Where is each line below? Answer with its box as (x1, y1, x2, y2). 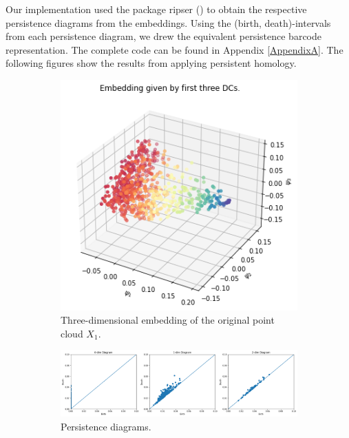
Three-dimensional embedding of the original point (61, 313, 275, 327)
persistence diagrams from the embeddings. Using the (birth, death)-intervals (6, 15, 331, 30)
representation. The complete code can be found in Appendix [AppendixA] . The (6, 42, 343, 56)
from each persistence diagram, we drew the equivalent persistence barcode (6, 29, 321, 43)
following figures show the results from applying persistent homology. (6, 56, 297, 70)
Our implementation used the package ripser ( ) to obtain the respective (6, 2, 307, 16)
